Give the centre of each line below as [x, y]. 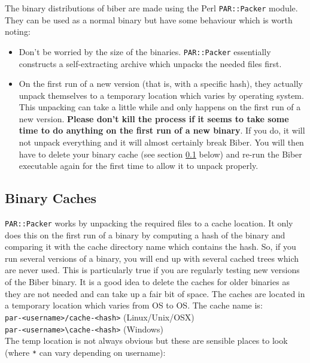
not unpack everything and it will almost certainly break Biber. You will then [161, 142]
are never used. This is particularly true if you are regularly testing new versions [152, 270]
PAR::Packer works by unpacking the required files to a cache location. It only [149, 223]
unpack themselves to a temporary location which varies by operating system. [161, 95]
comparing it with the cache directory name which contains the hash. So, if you [151, 246]
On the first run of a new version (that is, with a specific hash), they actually [161, 84]
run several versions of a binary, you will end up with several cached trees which [152, 258]
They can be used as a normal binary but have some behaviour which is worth [149, 19]
